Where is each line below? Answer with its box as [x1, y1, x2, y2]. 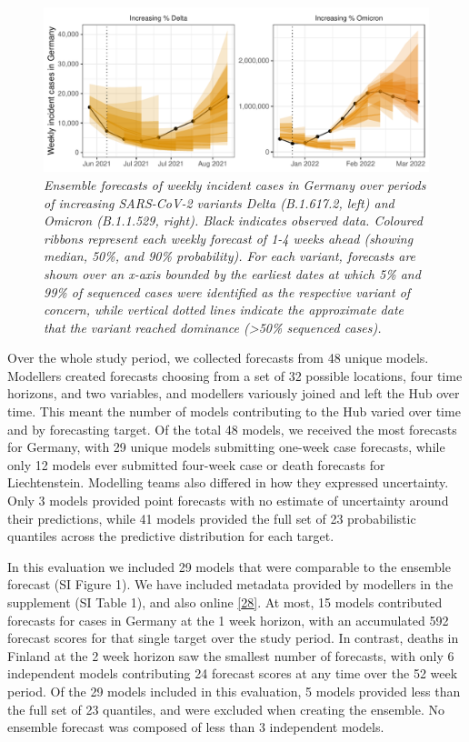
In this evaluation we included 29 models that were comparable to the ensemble [7, 556, 451, 576]
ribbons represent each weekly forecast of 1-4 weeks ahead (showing [44, 228, 414, 247]
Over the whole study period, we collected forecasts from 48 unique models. [7, 348, 429, 367]
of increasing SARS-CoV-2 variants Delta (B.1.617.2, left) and [44, 193, 394, 212]
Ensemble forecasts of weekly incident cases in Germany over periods [44, 175, 426, 194]
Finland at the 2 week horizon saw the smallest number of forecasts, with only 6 [7, 646, 454, 665]
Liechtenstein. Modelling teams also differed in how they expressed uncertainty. [7, 473, 449, 492]
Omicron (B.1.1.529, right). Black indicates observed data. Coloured [44, 211, 423, 230]
